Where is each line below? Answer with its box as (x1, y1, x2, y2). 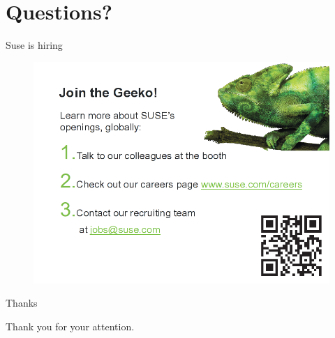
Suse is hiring (6, 38, 63, 52)
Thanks (6, 295, 38, 310)
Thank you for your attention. (6, 318, 135, 333)
